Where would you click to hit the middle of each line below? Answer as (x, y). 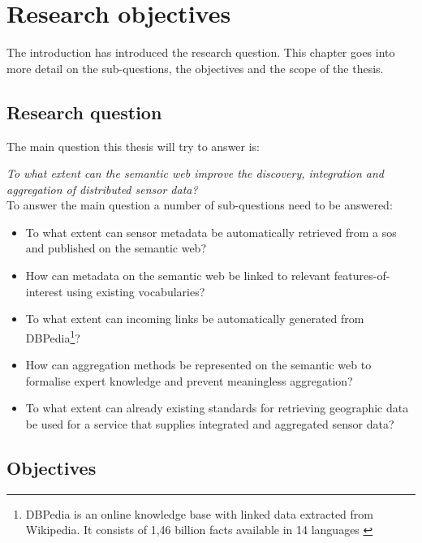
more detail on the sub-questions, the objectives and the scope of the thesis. (195, 68)
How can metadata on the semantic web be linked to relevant (178, 276)
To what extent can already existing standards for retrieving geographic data (217, 408)
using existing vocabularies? (136, 291)
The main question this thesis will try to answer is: (133, 146)
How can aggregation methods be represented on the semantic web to (198, 365)
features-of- (362, 276)
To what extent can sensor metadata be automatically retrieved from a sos (211, 232)
